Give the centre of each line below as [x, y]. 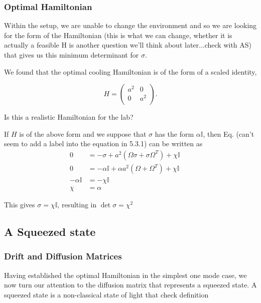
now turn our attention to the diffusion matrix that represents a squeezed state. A [130, 285]
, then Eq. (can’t [229, 133]
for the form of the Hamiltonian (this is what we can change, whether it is [118, 35]
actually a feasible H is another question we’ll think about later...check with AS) [128, 45]
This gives [20, 205]
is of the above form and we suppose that [83, 133]
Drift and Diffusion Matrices [63, 256]
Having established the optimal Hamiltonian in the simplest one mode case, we [125, 275]
